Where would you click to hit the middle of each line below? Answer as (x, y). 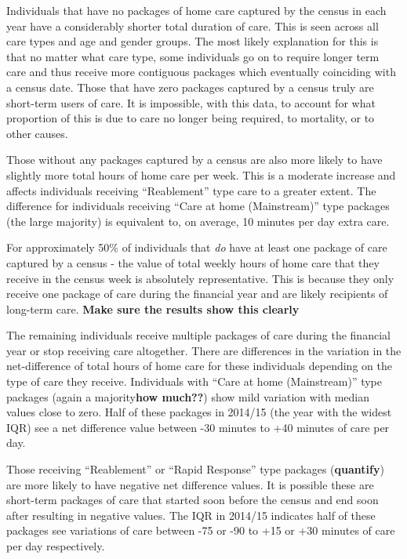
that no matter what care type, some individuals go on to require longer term (193, 56)
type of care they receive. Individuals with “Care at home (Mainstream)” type (194, 381)
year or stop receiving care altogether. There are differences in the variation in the (204, 350)
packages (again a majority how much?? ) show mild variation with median (188, 396)
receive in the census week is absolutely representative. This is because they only (200, 278)
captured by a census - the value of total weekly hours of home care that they (193, 262)
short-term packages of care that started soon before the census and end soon (193, 500)
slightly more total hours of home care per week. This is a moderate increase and (201, 174)
